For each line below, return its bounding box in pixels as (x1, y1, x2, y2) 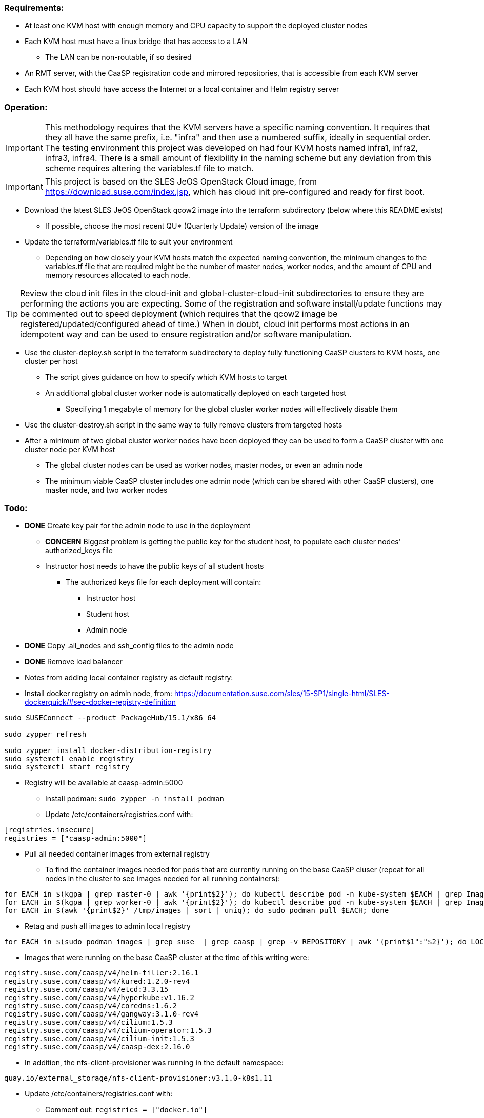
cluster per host (25, 357, 78, 366)
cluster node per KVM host (25, 445, 115, 454)
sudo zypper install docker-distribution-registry (4, 746, 212, 755)
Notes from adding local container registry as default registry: (25, 673, 233, 682)
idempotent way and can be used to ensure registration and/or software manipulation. (20, 329, 352, 340)
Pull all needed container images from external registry (25, 849, 210, 858)
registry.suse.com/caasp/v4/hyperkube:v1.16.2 (4, 993, 194, 1002)
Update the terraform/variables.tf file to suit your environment (25, 237, 233, 247)
